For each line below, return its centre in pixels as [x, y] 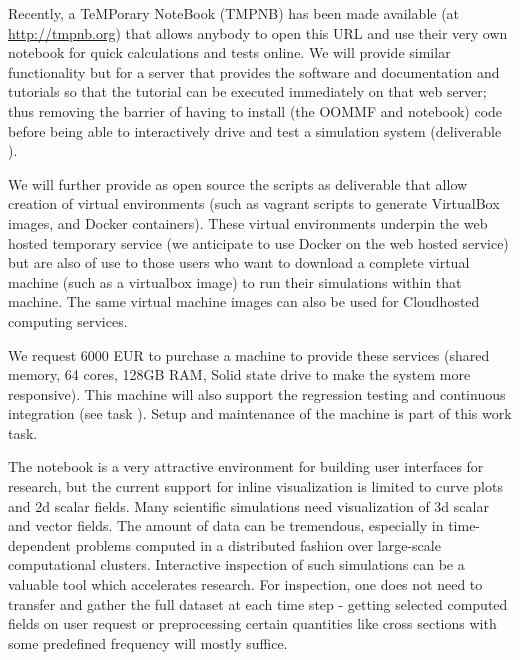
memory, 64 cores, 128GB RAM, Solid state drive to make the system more [239, 374]
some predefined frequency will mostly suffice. [148, 642]
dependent [40, 544]
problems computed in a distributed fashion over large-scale [258, 544]
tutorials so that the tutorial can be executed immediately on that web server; [247, 91]
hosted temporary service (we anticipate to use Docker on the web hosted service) [258, 242]
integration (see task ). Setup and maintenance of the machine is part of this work [260, 413]
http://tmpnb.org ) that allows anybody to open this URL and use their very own [258, 32]
